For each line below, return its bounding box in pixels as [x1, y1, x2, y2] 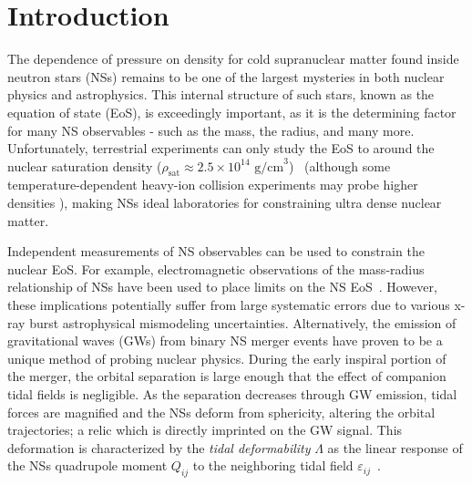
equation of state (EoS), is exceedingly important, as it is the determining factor [7, 102, 457, 121]
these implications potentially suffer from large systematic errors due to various [7, 295, 450, 315]
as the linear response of [327, 438, 463, 457]
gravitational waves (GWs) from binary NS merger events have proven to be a [7, 331, 443, 350]
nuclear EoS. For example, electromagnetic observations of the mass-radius [7, 259, 425, 278]
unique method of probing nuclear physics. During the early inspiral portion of [7, 348, 446, 367]
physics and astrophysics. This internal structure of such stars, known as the [7, 85, 435, 104]
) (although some [288, 156, 391, 175]
